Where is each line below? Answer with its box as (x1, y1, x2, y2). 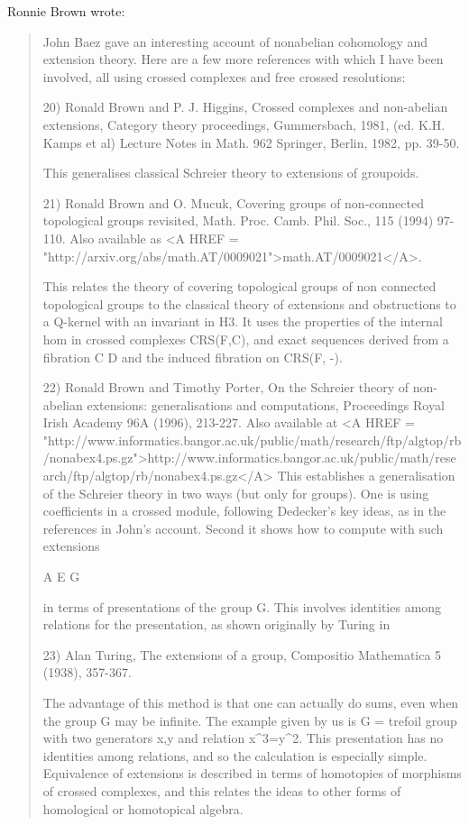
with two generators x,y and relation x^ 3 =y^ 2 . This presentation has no (42, 729, 444, 747)
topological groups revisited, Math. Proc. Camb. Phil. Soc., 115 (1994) (42, 211, 434, 230)
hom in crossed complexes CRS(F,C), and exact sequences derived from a (42, 329, 449, 348)
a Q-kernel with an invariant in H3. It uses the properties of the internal (42, 312, 443, 331)
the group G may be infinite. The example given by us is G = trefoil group (42, 710, 457, 729)
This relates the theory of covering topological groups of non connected (42, 277, 437, 296)
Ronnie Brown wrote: (7, 2, 125, 20)
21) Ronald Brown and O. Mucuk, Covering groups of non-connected (42, 193, 424, 212)
